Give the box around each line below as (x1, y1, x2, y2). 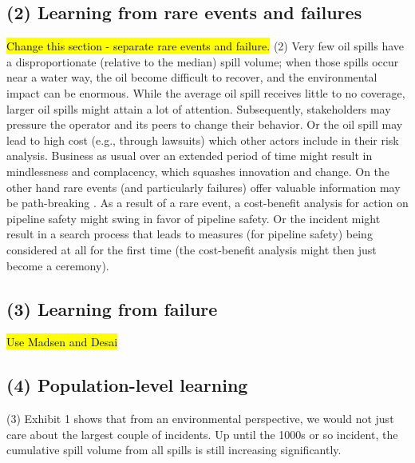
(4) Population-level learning (6, 373, 248, 397)
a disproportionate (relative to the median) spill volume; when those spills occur (6, 53, 399, 70)
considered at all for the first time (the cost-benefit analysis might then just (6, 241, 377, 257)
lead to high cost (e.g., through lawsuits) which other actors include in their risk (6, 131, 399, 148)
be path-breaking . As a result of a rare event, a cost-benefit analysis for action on (6, 194, 409, 211)
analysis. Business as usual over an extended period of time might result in (6, 147, 373, 164)
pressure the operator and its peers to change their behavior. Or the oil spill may (6, 116, 403, 133)
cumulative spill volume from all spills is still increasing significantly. (6, 441, 342, 458)
